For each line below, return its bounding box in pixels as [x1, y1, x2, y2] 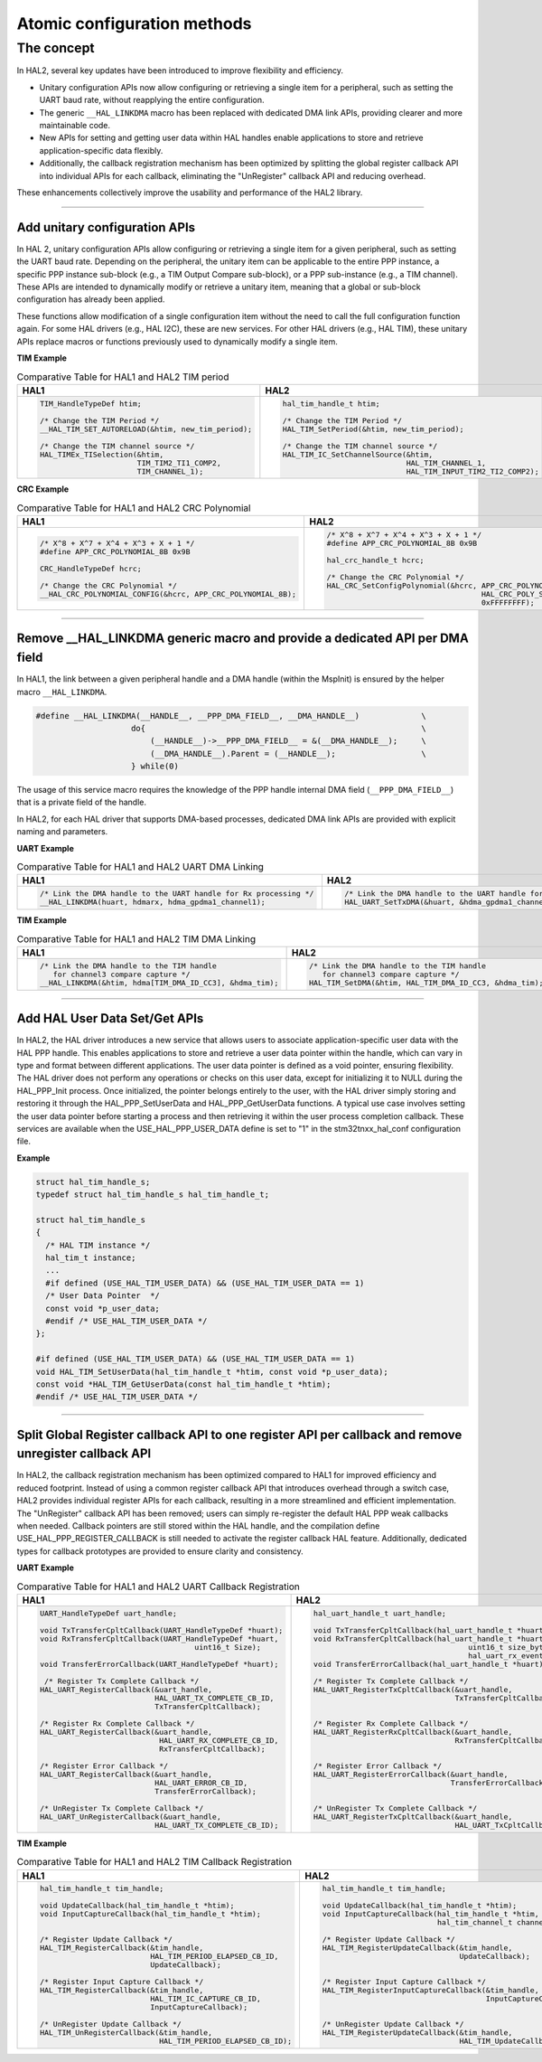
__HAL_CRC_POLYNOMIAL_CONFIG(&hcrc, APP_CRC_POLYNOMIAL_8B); [39, 589, 297, 599]
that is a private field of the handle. [16, 796, 147, 808]
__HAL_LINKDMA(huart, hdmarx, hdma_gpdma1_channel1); [39, 898, 266, 908]
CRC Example [16, 484, 70, 494]
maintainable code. [39, 119, 111, 130]
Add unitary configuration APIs [16, 220, 196, 235]
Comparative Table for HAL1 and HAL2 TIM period [16, 371, 229, 383]
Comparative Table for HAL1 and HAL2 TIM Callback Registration [16, 1856, 293, 1869]
